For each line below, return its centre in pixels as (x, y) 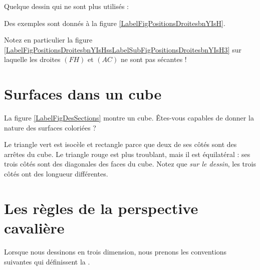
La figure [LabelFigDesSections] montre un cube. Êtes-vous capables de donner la (129, 118)
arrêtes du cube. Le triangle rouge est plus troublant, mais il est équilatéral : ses (127, 154)
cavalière (34, 228)
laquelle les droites (32, 59)
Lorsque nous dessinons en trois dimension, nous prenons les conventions (115, 251)
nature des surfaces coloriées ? (50, 127)
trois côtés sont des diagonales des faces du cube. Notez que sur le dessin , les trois (130, 164)
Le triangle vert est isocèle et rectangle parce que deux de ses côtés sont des (120, 144)
